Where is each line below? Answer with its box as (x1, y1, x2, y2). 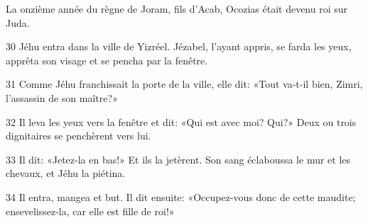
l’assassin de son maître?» (6, 90, 118, 105)
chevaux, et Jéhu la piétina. (6, 166, 126, 181)
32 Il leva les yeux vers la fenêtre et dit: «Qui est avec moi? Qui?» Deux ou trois (6, 114, 357, 129)
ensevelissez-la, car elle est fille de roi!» (6, 203, 175, 218)
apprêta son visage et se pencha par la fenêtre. (6, 52, 208, 67)
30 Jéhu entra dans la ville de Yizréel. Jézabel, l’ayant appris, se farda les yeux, (6, 39, 352, 54)
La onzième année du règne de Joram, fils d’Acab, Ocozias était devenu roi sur (6, 1, 348, 16)
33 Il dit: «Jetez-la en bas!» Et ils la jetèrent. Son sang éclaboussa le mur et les (6, 151, 351, 166)
